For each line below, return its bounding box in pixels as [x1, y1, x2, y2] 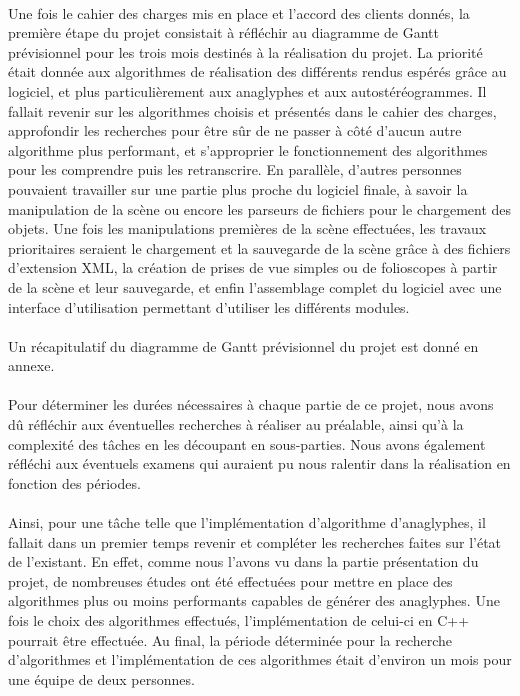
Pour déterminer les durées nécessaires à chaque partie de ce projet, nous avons [8, 394, 494, 415]
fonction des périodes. [8, 472, 141, 493]
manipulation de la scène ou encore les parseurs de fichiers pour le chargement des [8, 198, 512, 219]
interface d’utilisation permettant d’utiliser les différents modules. [8, 296, 410, 317]
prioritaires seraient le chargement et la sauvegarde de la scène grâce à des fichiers [8, 237, 511, 258]
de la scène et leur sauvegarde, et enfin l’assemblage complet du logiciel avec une [8, 276, 502, 297]
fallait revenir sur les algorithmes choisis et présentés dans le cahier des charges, [8, 100, 497, 121]
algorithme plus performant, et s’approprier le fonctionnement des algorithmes [8, 139, 488, 160]
